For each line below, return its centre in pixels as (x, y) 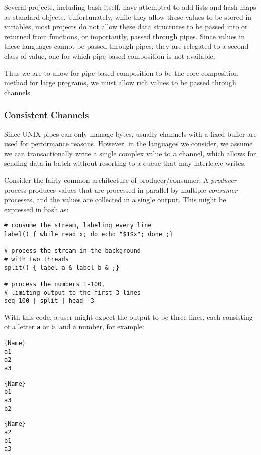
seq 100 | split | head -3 (49, 301)
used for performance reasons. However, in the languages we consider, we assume (128, 143)
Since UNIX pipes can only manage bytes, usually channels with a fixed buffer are (130, 133)
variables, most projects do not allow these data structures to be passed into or (126, 26)
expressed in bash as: (36, 209)
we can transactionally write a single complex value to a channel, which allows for (130, 153)
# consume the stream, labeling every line (78, 226)
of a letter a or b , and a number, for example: (74, 327)
